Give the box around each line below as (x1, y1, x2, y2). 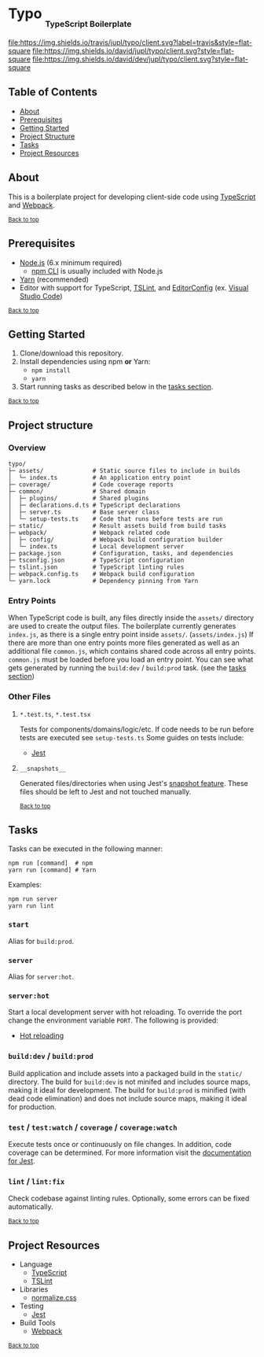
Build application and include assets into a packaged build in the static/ (8, 1068, 243, 1078)
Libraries (19, 1285, 49, 1294)
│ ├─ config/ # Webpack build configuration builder (8, 536, 223, 544)
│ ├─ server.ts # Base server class (8, 508, 159, 516)
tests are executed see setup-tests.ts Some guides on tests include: (19, 732, 244, 742)
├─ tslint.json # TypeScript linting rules (8, 563, 185, 571)
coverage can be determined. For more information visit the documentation (8, 1148, 251, 1157)
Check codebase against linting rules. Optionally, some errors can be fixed (8, 1193, 250, 1204)
